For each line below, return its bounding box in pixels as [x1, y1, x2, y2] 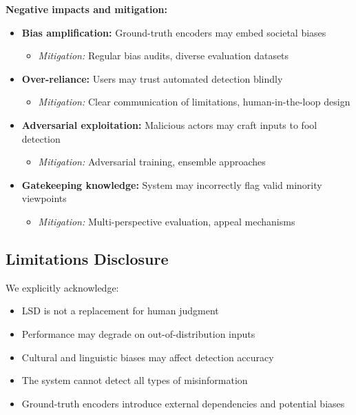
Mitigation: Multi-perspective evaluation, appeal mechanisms [38, 214, 295, 228]
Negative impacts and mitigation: [6, 2, 167, 16]
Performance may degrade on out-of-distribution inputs [21, 326, 255, 341]
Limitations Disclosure [6, 247, 169, 269]
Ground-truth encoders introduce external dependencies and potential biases [21, 396, 345, 410]
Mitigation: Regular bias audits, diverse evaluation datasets [38, 48, 289, 63]
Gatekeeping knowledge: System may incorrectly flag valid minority [21, 177, 322, 192]
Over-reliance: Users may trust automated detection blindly [21, 71, 283, 85]
